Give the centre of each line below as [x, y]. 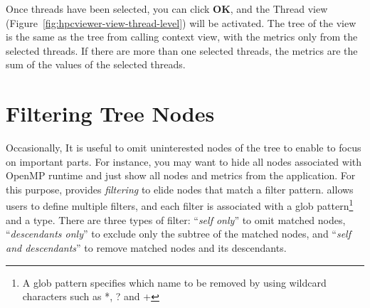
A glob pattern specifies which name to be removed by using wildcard [174, 282]
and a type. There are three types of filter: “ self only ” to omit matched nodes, [176, 219]
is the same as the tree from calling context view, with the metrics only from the [182, 37]
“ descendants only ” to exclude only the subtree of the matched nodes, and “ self [179, 234]
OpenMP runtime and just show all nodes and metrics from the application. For [181, 175]
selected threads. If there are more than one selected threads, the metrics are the [182, 50]
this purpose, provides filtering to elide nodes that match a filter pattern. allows [180, 189]
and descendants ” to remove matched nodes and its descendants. [146, 247]
